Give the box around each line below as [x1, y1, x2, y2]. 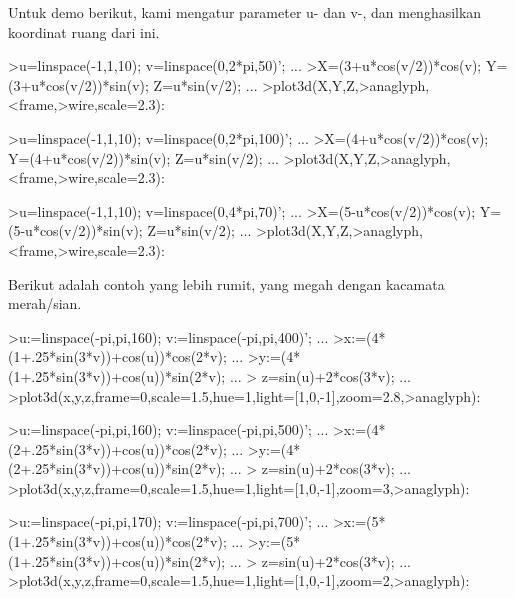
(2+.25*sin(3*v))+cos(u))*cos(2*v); [8, 438, 227, 459]
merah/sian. [8, 293, 82, 314]
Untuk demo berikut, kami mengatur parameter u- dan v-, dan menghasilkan [8, 2, 482, 22]
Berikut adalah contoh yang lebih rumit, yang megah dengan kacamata [8, 273, 445, 294]
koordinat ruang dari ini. [8, 21, 160, 42]
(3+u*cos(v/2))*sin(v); [8, 74, 149, 95]
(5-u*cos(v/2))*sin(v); [8, 220, 143, 241]
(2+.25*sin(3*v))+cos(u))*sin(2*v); [8, 458, 226, 479]
